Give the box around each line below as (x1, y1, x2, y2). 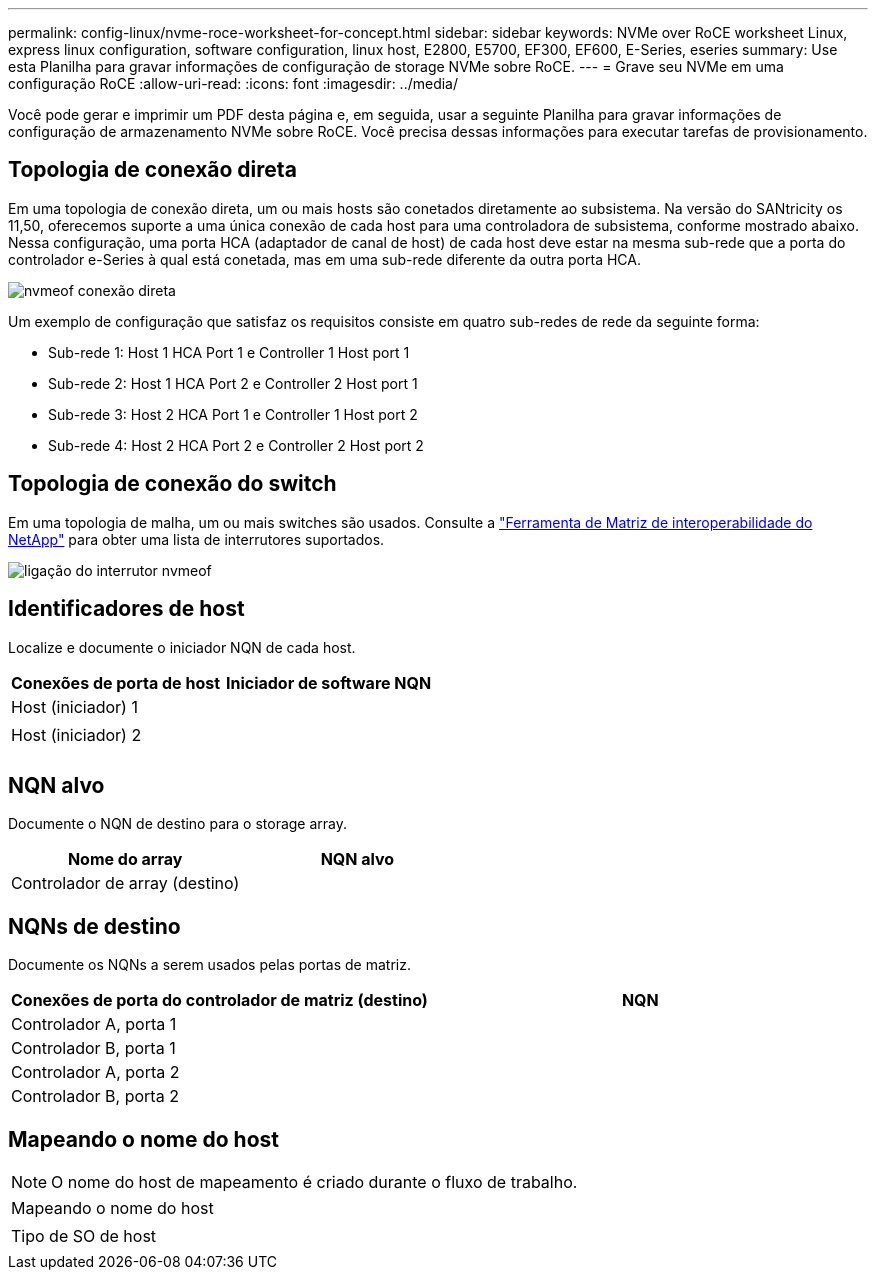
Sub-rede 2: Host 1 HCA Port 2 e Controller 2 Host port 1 (48, 374, 418, 392)
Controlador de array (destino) (11, 873, 240, 894)
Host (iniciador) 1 (11, 696, 138, 717)
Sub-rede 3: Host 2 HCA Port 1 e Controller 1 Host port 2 (48, 405, 418, 423)
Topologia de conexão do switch (8, 471, 337, 497)
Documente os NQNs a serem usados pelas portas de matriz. (8, 956, 411, 974)
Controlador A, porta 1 (11, 1014, 177, 1035)
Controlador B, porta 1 (11, 1038, 176, 1059)
